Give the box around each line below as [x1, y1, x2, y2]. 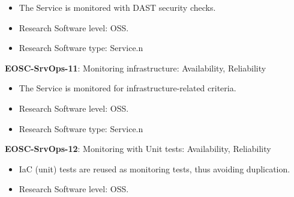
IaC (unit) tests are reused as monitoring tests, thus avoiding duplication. [19, 162, 290, 175]
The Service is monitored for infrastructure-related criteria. [19, 82, 236, 94]
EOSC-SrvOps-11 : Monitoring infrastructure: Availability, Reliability [5, 61, 266, 74]
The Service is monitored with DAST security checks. [19, 1, 216, 13]
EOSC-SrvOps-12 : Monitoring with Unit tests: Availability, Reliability [5, 142, 271, 155]
